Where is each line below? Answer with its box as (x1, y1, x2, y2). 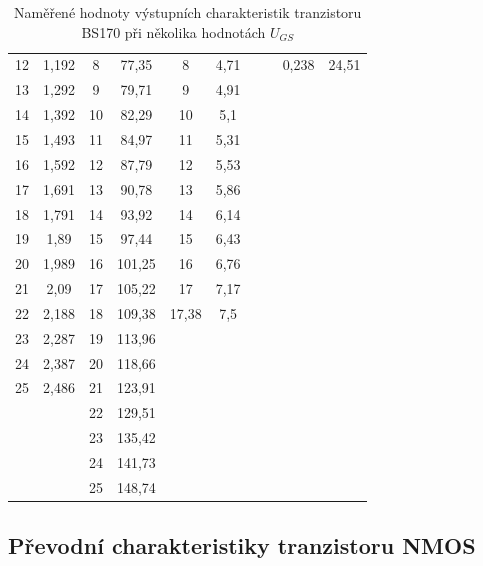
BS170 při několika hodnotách (81, 21, 266, 42)
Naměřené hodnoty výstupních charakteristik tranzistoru (14, 2, 362, 22)
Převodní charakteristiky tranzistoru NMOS (8, 530, 476, 561)
